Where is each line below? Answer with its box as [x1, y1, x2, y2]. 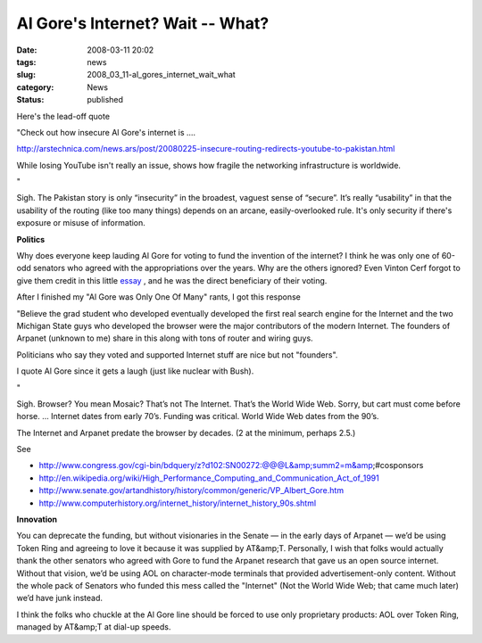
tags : [16, 56, 37, 67]
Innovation [16, 514, 58, 525]
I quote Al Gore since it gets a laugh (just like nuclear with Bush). [16, 366, 254, 376]
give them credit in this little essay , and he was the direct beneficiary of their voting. [16, 275, 328, 285]
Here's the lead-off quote [16, 111, 111, 121]
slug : [16, 70, 36, 80]
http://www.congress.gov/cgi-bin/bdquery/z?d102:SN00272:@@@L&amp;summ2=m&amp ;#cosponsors [38, 460, 424, 471]
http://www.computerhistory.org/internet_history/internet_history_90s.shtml [38, 498, 317, 508]
